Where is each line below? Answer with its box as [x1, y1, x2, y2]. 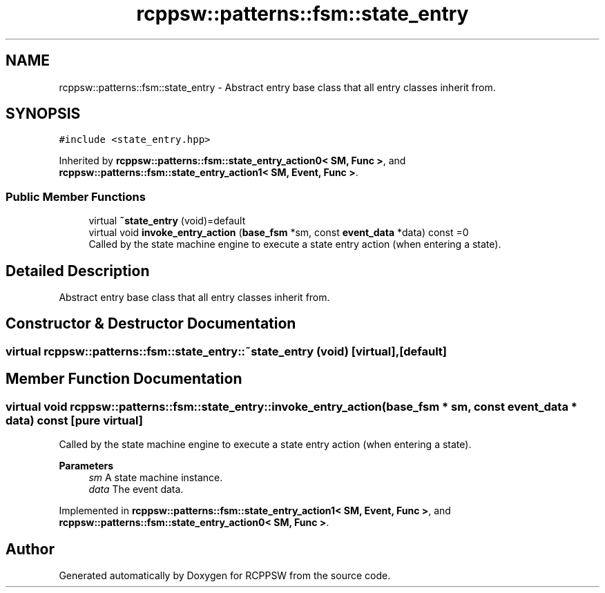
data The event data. [88, 483, 184, 496]
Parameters [59, 460, 114, 472]
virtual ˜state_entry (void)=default [88, 215, 246, 227]
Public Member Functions [6, 189, 146, 204]
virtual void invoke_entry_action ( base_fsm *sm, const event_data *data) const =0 [88, 226, 469, 239]
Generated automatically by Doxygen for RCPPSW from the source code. [59, 569, 391, 581]
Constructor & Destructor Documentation [6, 315, 296, 333]
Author [6, 540, 55, 558]
